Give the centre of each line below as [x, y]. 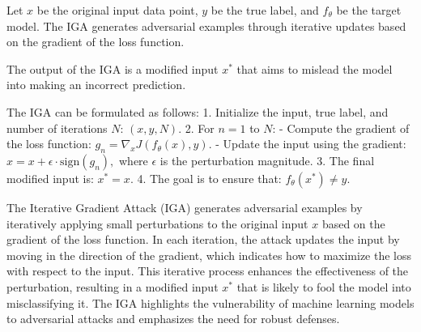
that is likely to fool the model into [324, 286]
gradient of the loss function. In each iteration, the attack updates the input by [203, 239]
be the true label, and [265, 10]
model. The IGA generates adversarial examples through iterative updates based [206, 26]
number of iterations [57, 128]
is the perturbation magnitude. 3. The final [267, 160]
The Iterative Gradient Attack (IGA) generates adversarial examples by [185, 207]
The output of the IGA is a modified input [113, 68]
